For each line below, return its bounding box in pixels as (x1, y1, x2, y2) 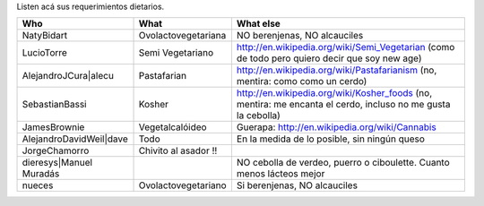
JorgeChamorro (22, 144, 90, 157)
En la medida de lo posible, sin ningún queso (236, 133, 426, 145)
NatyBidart (22, 30, 68, 42)
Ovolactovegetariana (138, 30, 227, 42)
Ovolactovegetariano (138, 179, 228, 192)
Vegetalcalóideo (138, 121, 207, 133)
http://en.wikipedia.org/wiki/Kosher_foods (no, (236, 87, 433, 99)
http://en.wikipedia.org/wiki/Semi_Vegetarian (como (236, 41, 455, 54)
